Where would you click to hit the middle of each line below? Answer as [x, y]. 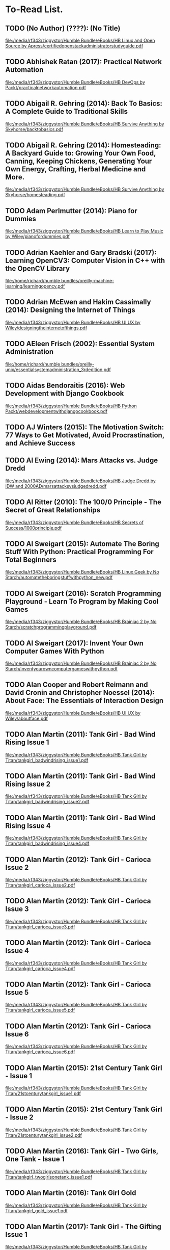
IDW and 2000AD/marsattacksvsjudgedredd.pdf [56, 486]
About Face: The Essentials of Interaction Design [84, 701]
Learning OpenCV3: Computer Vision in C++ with [85, 260]
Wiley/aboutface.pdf [27, 718]
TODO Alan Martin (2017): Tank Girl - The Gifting [83, 1226]
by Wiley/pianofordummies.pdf [38, 237]
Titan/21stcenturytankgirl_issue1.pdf [43, 1093]
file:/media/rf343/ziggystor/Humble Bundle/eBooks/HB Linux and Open [80, 40]
